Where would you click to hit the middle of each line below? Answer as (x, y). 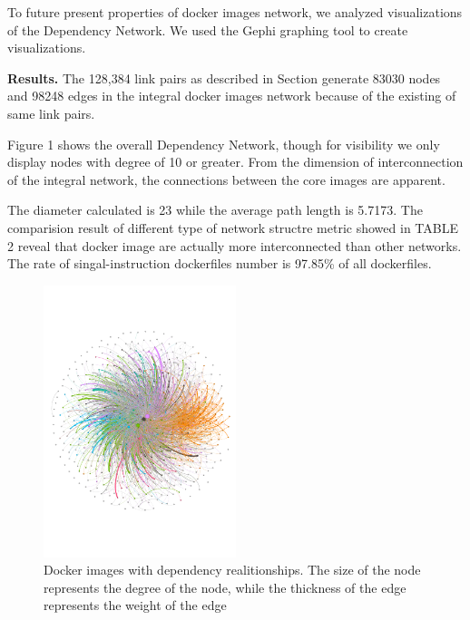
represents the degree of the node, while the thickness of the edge (225, 587)
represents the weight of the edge (135, 605)
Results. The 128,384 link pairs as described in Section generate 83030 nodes (224, 77)
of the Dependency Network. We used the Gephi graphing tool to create (208, 29)
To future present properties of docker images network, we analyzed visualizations (235, 12)
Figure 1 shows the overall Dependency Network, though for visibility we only (224, 144)
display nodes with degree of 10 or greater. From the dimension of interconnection (235, 162)
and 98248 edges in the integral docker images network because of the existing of (232, 96)
